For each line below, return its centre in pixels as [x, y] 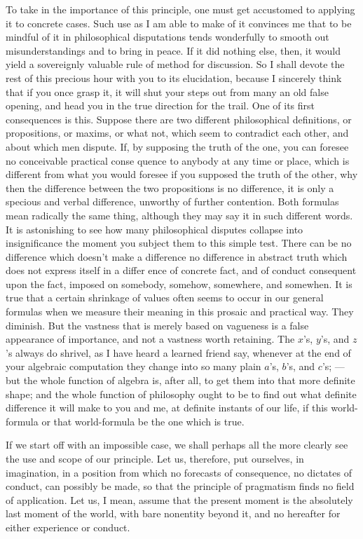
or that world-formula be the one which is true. [143, 421]
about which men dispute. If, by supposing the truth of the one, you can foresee [177, 146]
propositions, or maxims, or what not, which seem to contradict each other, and [177, 133]
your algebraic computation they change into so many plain [133, 366]
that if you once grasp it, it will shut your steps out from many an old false [167, 91]
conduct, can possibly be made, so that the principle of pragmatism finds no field [180, 486]
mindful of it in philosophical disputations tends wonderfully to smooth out [167, 37]
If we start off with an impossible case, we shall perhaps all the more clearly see [177, 445]
